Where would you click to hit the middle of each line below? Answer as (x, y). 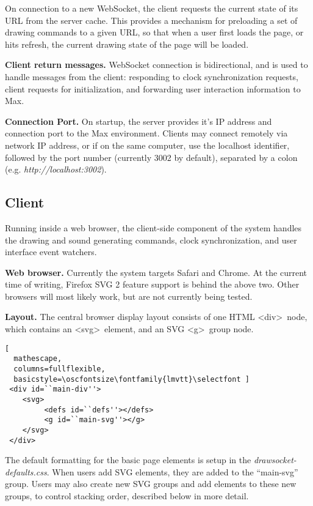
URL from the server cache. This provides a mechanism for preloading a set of (151, 20)
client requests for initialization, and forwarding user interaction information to (153, 88)
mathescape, (38, 359)
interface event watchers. (51, 252)
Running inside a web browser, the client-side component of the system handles (153, 227)
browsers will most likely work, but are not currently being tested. (129, 296)
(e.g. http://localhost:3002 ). (56, 169)
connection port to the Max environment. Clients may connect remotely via (146, 133)
